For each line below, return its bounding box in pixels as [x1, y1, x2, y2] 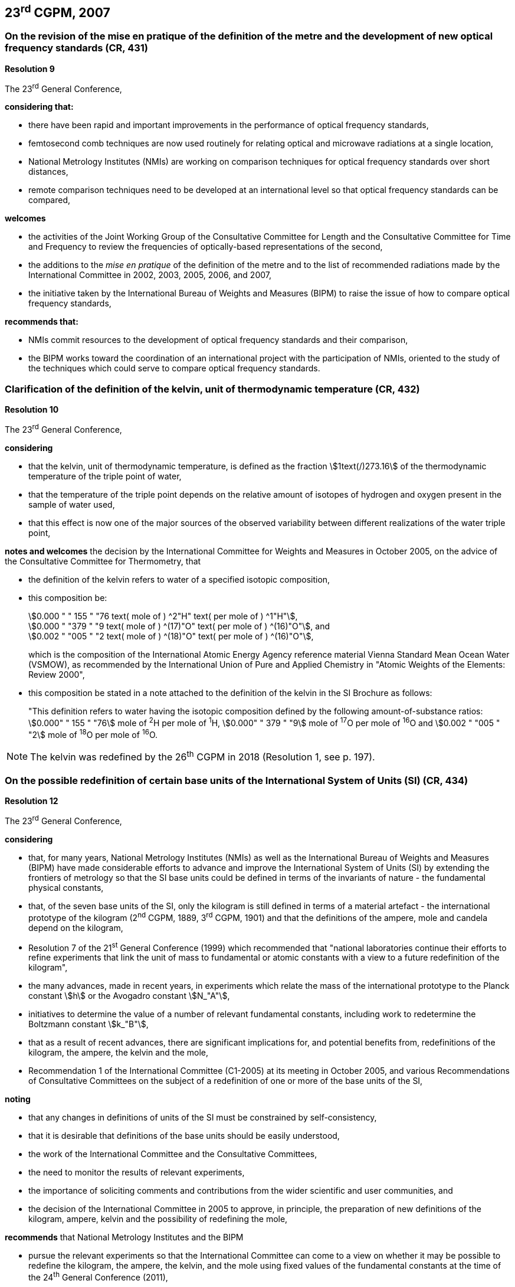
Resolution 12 [5, 796, 58, 806]
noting [5, 1094, 31, 1105]
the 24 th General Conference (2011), [28, 1270, 168, 1282]
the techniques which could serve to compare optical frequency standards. [28, 363, 320, 374]
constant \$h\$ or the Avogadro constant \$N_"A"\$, [28, 991, 230, 1001]
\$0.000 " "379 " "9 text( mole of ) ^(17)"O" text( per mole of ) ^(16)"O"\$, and [28, 620, 330, 631]
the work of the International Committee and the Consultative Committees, [28, 1149, 317, 1159]
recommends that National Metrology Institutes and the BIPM [5, 1232, 244, 1243]
